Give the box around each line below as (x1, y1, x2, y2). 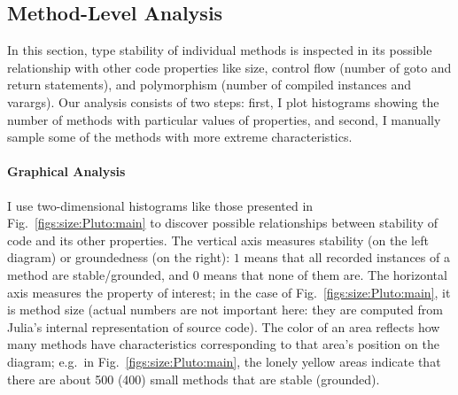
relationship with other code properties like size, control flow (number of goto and (7, 58, 452, 76)
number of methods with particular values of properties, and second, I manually (7, 110, 441, 128)
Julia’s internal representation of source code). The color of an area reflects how (7, 317, 440, 336)
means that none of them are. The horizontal (203, 265, 447, 283)
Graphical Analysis (7, 162, 126, 181)
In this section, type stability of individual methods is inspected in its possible (7, 41, 432, 59)
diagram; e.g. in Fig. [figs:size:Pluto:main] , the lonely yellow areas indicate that (7, 352, 441, 370)
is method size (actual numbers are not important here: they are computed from (7, 300, 444, 319)
